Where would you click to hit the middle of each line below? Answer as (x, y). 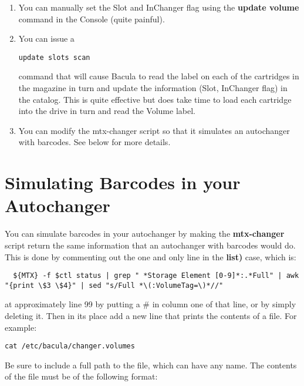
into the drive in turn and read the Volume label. (107, 111)
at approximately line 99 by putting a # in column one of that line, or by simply (151, 304)
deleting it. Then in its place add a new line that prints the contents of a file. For (151, 315)
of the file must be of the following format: (81, 376)
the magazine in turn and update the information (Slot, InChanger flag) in (153, 88)
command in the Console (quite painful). (92, 19)
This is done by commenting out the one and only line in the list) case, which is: (151, 256)
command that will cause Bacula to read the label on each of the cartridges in (159, 76)
